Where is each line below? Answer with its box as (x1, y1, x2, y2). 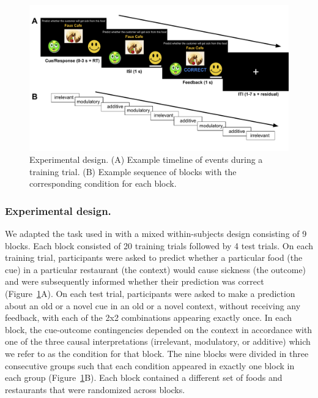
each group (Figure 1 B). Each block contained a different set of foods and (5, 371, 283, 384)
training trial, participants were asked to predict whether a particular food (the (5, 251, 303, 264)
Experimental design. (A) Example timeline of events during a (29, 153, 263, 166)
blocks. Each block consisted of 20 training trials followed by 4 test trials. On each (5, 239, 313, 252)
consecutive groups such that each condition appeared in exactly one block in (5, 359, 295, 372)
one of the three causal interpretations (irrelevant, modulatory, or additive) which (5, 335, 311, 348)
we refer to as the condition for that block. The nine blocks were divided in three (5, 347, 309, 360)
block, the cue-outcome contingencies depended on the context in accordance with (5, 323, 312, 336)
